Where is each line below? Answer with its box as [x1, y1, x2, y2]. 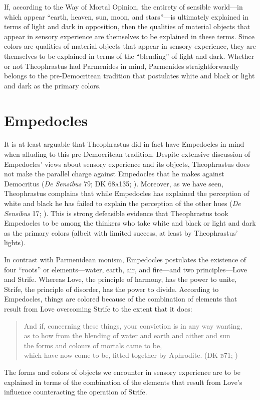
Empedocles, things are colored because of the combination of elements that [4, 293, 237, 304]
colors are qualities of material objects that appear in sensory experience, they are [4, 41, 256, 51]
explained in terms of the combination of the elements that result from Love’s [4, 376, 242, 387]
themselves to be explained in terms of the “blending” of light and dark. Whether [4, 50, 254, 61]
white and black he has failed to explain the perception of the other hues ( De [4, 198, 241, 209]
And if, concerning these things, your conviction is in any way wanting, [24, 320, 242, 331]
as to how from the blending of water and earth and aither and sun [24, 330, 230, 341]
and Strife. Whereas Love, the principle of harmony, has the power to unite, [4, 274, 237, 284]
